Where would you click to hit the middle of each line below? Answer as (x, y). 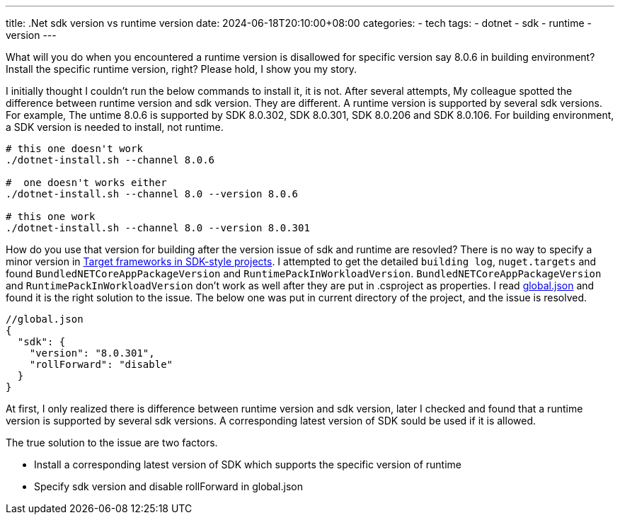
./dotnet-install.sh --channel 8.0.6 (110, 160)
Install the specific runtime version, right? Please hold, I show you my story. (182, 69)
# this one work (51, 216)
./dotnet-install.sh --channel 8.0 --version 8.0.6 (152, 194)
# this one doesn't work (74, 149)
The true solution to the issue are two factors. (112, 443)
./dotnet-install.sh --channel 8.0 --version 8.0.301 (158, 228)
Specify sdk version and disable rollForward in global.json (168, 486)
